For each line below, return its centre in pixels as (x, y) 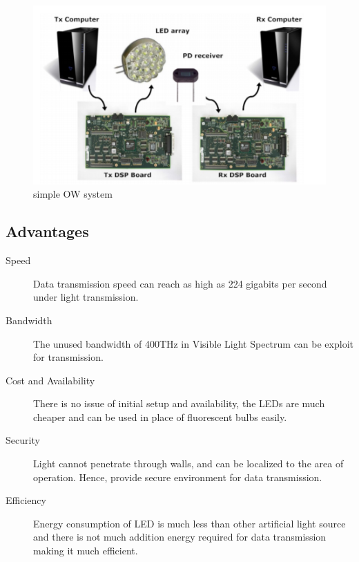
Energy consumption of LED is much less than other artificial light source (190, 523)
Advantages (47, 231)
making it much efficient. (86, 551)
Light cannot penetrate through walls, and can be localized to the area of (188, 463)
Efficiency (26, 500)
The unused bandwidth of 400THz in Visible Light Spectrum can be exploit (193, 343)
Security (23, 440)
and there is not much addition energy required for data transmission (180, 537)
